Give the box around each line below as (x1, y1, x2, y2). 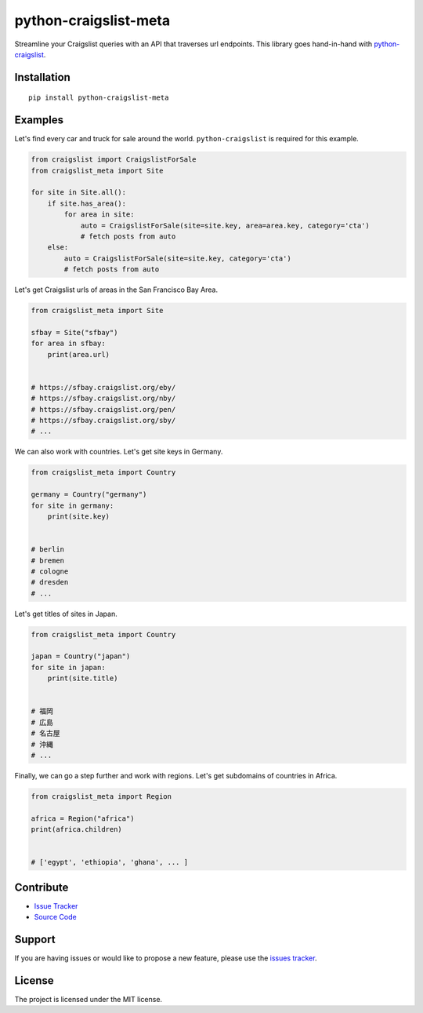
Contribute (14, 880, 69, 894)
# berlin (31, 545, 65, 554)
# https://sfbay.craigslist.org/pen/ (31, 405, 176, 414)
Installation (14, 71, 70, 84)
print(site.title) (47, 674, 118, 683)
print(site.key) (47, 512, 110, 521)
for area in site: (63, 210, 135, 219)
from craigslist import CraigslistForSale (31, 155, 197, 164)
